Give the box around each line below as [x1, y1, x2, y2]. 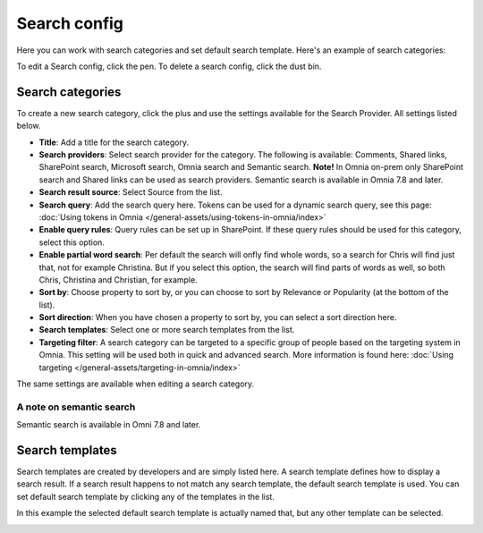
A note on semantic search [16, 401, 136, 413]
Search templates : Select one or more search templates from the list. [38, 325, 295, 335]
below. [16, 121, 41, 131]
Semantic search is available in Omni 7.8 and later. [16, 419, 201, 430]
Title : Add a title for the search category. [38, 137, 190, 148]
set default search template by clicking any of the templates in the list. [16, 491, 275, 502]
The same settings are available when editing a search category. [16, 378, 255, 389]
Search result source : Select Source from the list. [38, 187, 223, 198]
